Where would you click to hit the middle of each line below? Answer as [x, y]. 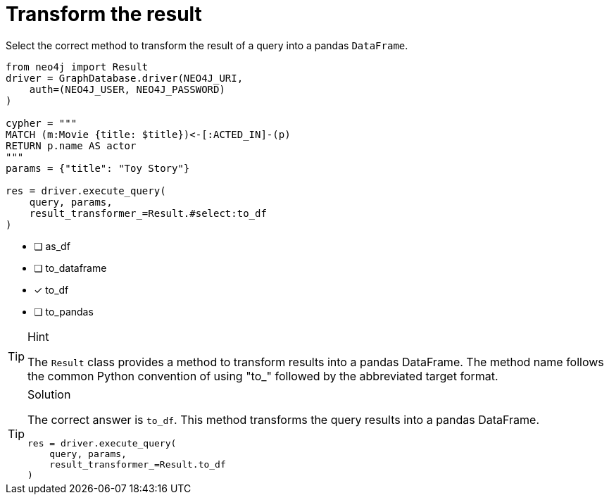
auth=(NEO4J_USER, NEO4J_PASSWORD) [127, 89]
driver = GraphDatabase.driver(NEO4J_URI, [125, 78]
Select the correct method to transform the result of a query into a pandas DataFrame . [207, 45]
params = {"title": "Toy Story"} [98, 168]
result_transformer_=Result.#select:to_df [148, 213]
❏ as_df [52, 246]
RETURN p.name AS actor [71, 145]
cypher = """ [42, 123]
